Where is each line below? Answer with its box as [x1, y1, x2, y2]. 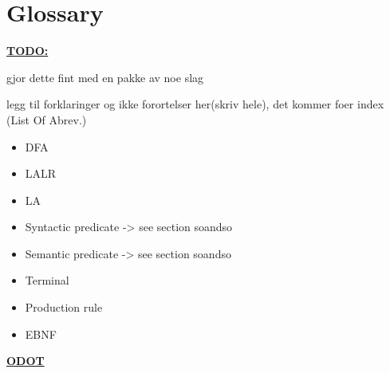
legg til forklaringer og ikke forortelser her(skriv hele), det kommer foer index [6, 96, 384, 112]
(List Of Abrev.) [6, 111, 87, 128]
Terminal [25, 272, 69, 289]
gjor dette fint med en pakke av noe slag [6, 69, 204, 85]
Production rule [25, 299, 103, 316]
